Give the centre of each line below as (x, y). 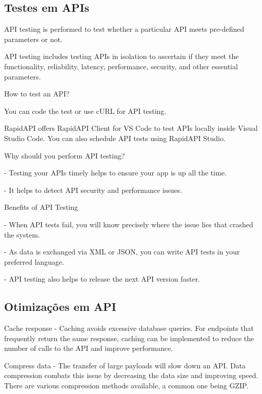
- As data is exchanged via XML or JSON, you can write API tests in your (122, 252)
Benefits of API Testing (41, 207)
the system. (22, 234)
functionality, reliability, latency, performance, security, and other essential (121, 66)
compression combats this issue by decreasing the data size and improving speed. (131, 375)
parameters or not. (33, 39)
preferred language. (34, 261)
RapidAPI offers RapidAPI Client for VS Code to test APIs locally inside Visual (131, 128)
